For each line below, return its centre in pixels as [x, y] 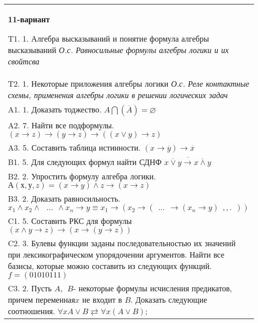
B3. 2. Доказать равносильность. [64, 198]
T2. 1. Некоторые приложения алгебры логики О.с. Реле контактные [129, 83]
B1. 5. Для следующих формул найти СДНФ [85, 162]
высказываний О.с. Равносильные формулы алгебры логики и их [118, 50]
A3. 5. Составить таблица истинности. [74, 147]
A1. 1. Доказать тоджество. [55, 109]
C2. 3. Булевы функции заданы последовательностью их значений [122, 243]
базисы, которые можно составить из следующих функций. [110, 266]
